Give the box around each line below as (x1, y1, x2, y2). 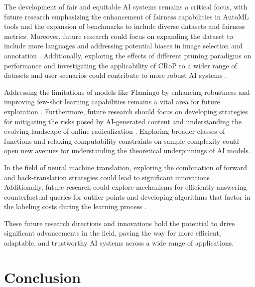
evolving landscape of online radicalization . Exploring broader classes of (4, 126, 225, 136)
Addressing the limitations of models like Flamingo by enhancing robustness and (4, 86, 250, 97)
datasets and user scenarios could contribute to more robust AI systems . (4, 70, 227, 80)
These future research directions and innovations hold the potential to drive (4, 218, 235, 228)
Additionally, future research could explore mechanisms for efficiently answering (4, 182, 247, 192)
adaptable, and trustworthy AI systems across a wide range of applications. (4, 238, 234, 248)
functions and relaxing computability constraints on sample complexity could (4, 135, 239, 146)
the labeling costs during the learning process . (4, 201, 146, 212)
